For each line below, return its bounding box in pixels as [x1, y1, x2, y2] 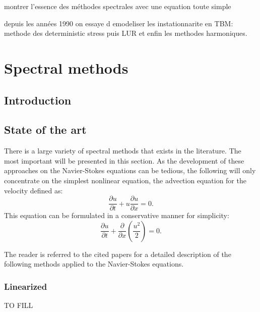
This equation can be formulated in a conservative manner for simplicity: [4, 210, 229, 221]
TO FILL [4, 300, 33, 310]
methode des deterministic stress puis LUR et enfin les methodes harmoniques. [4, 28, 247, 38]
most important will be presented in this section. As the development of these [4, 155, 244, 166]
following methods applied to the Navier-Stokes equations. [4, 258, 184, 269]
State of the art [4, 122, 87, 137]
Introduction [4, 92, 72, 108]
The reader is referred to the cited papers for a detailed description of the [4, 248, 231, 259]
